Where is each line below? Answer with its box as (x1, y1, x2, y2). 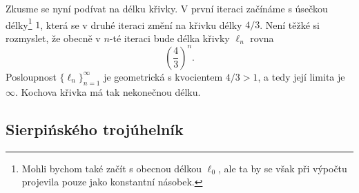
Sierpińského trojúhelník (6, 118, 184, 139)
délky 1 (6, 15, 32, 32)
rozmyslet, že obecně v (6, 30, 101, 45)
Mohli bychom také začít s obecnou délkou (21, 161, 202, 175)
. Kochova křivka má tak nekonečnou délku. (15, 84, 201, 99)
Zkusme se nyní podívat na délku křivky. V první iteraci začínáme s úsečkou (6, 1, 328, 15)
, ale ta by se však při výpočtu (217, 161, 347, 175)
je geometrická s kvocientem (104, 69, 223, 83)
